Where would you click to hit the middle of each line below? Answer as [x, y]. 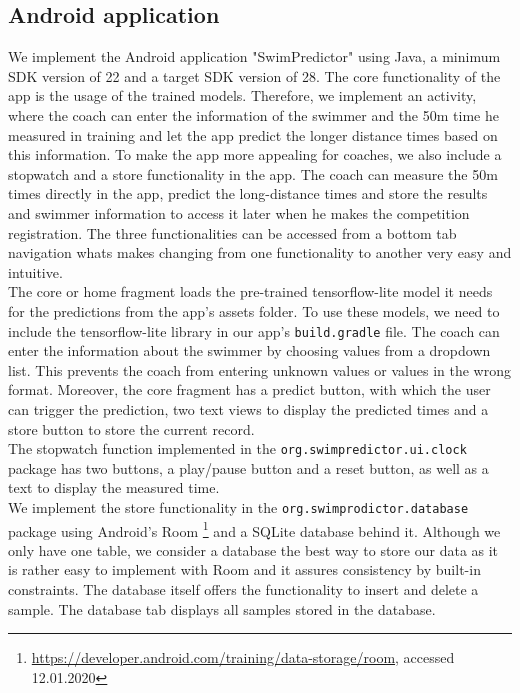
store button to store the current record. [131, 428]
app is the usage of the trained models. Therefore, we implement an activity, [242, 95]
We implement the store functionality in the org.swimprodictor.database [238, 506]
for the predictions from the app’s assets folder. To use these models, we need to [254, 310]
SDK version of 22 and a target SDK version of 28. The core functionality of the [254, 75]
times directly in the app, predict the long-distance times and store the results [248, 193]
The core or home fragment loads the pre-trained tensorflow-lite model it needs [250, 291]
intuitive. [35, 271]
